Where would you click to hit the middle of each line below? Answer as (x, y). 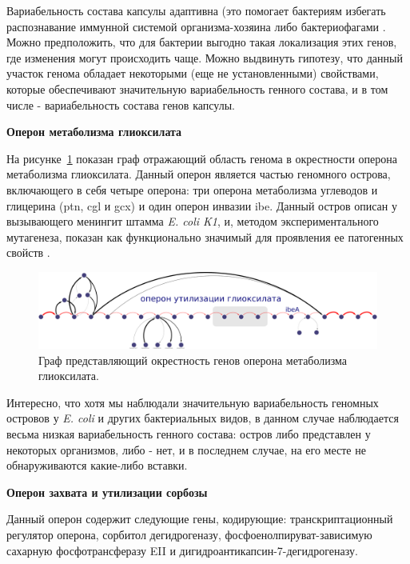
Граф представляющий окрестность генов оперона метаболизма (193, 360)
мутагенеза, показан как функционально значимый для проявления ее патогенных (205, 236)
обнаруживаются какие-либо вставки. (97, 465)
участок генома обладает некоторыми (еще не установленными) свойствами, (193, 73)
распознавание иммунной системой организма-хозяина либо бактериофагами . (196, 26)
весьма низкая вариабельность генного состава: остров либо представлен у (189, 433)
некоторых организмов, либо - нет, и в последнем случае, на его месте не (186, 449)
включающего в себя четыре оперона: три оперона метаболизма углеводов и (192, 189)
